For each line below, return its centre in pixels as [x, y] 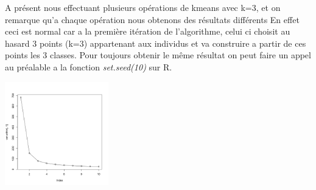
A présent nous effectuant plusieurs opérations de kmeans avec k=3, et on [143, 7]
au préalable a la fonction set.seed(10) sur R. [89, 66]
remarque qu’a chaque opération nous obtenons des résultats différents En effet [152, 19]
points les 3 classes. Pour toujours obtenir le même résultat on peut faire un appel [158, 55]
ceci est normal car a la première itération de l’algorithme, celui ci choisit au [148, 31]
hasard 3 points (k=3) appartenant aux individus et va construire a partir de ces [156, 43]
